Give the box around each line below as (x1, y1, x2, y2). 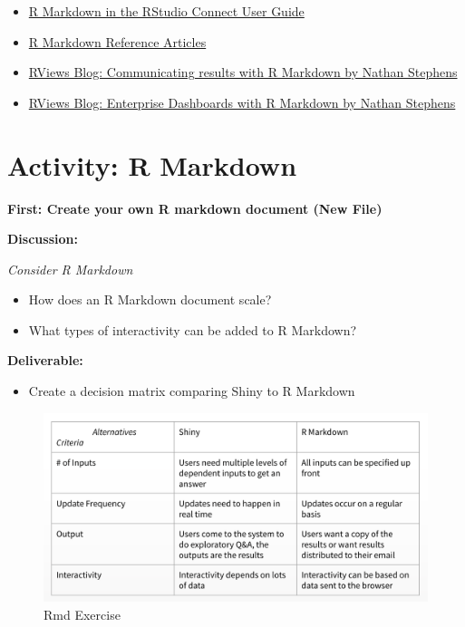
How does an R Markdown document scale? (28, 290, 272, 309)
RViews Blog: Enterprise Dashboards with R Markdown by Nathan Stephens (28, 92, 456, 111)
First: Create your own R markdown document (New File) (7, 198, 383, 217)
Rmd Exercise (44, 604, 121, 623)
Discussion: (7, 229, 78, 248)
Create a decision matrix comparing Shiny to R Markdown (28, 381, 355, 400)
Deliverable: (7, 351, 83, 370)
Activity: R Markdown (7, 146, 297, 183)
